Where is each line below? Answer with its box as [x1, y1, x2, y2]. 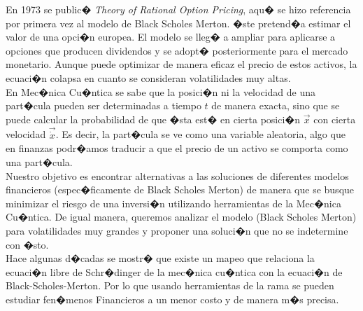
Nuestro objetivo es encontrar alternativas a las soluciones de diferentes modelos [6, 168, 349, 183]
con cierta [313, 111, 356, 126]
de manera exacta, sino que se [211, 98, 340, 113]
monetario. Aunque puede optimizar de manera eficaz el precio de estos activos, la [6, 57, 357, 71]
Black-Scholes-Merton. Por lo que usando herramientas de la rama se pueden [6, 278, 334, 293]
